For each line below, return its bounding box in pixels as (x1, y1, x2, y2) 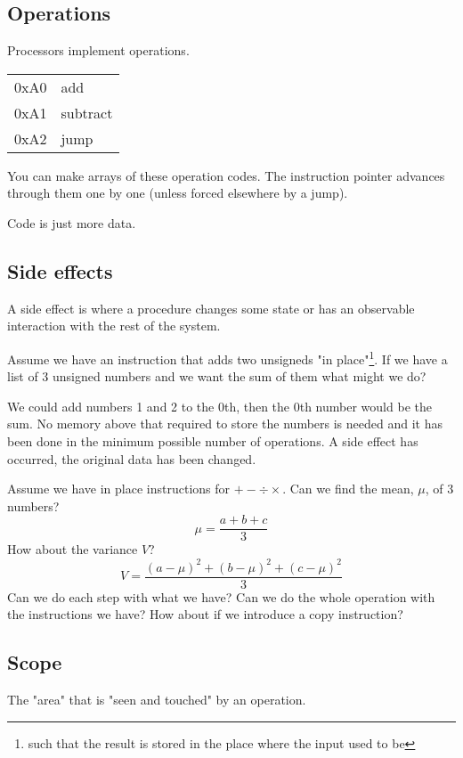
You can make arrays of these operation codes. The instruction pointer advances (7, 166, 445, 184)
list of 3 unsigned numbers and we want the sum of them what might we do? (7, 367, 426, 386)
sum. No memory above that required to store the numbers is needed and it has (7, 414, 443, 433)
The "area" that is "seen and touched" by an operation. (7, 689, 306, 708)
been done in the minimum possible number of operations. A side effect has (7, 432, 418, 450)
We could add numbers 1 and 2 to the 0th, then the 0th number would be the (7, 396, 432, 415)
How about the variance (7, 540, 138, 558)
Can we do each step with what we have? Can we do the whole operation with (7, 587, 435, 606)
